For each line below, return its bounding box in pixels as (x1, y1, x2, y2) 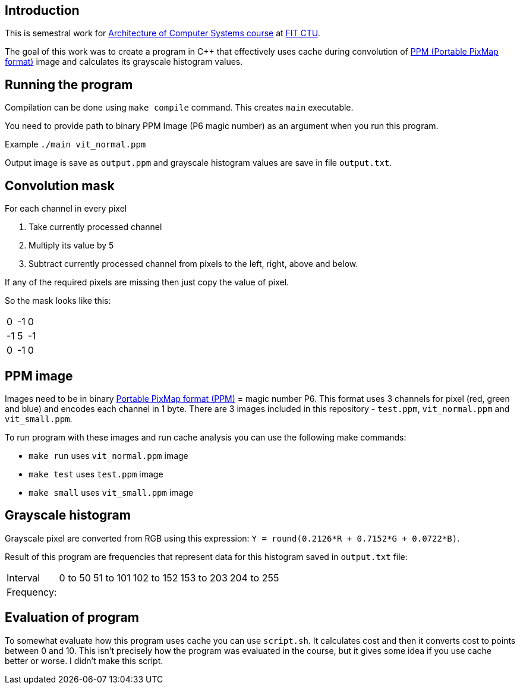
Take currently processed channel (29, 222, 162, 232)
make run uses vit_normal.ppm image (29, 450, 188, 461)
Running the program (5, 77, 133, 92)
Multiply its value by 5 (29, 240, 114, 251)
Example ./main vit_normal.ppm (5, 139, 146, 150)
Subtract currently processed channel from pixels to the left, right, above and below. (29, 259, 358, 269)
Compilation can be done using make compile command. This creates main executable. (5, 102, 354, 113)
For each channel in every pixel (5, 203, 127, 214)
